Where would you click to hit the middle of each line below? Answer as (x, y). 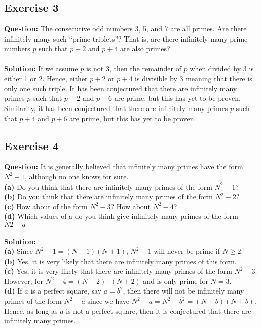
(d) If (13, 291)
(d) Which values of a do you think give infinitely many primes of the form (121, 216)
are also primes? (145, 48)
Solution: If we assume (41, 68)
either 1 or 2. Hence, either (46, 78)
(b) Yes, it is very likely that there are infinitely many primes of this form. (120, 261)
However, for (24, 281)
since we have (108, 301)
